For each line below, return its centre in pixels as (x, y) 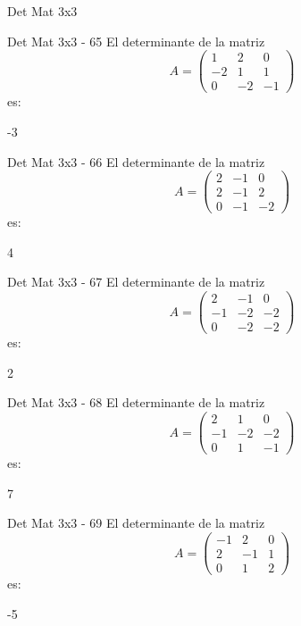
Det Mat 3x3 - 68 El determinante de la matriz (136, 402)
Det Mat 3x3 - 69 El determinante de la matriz (136, 523)
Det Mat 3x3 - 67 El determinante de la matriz (136, 282)
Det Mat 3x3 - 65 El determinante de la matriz (136, 41)
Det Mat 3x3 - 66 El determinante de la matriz (136, 161)
